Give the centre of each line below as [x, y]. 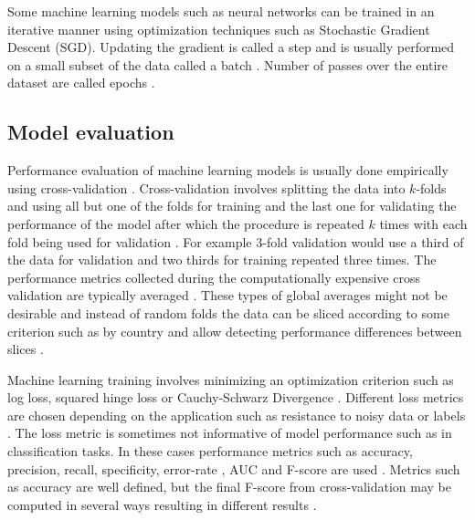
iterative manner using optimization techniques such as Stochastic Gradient [219, 29]
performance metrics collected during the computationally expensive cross [214, 277]
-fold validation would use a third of [363, 241]
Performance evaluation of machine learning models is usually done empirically [228, 170]
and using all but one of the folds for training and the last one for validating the [232, 206]
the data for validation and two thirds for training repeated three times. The [222, 260]
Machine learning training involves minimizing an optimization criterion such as [231, 379]
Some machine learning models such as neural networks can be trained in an [221, 11]
